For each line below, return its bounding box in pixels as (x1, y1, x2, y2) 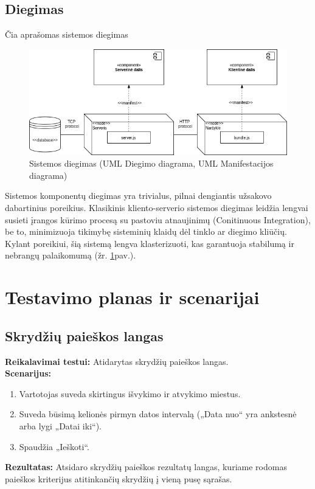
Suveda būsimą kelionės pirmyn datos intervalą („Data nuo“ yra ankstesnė (19, 407, 297, 420)
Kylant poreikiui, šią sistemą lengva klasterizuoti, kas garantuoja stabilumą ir (5, 237, 294, 249)
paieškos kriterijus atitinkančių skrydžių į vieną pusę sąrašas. (5, 472, 232, 485)
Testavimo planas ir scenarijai (5, 285, 260, 310)
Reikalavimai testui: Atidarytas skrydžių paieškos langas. (5, 355, 229, 367)
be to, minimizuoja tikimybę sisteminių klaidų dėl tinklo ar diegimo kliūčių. (5, 225, 287, 238)
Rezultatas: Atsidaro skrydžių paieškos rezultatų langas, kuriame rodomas (5, 460, 287, 473)
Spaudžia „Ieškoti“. (19, 440, 89, 453)
